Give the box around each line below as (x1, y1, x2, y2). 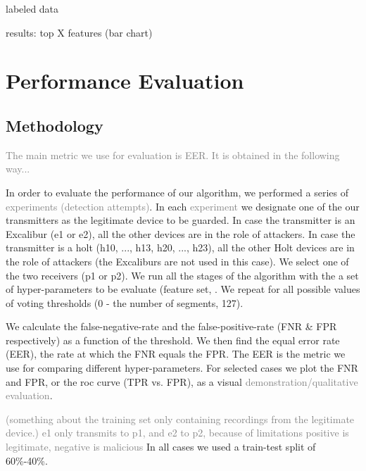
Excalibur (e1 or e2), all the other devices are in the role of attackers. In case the (6, 226, 355, 241)
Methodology (6, 114, 103, 136)
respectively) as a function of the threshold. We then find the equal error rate (6, 332, 340, 347)
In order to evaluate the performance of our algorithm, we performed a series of (6, 184, 348, 199)
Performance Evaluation (6, 66, 244, 95)
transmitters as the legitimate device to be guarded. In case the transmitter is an (6, 213, 355, 227)
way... (6, 161, 30, 176)
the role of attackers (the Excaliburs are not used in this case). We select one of (6, 253, 349, 268)
